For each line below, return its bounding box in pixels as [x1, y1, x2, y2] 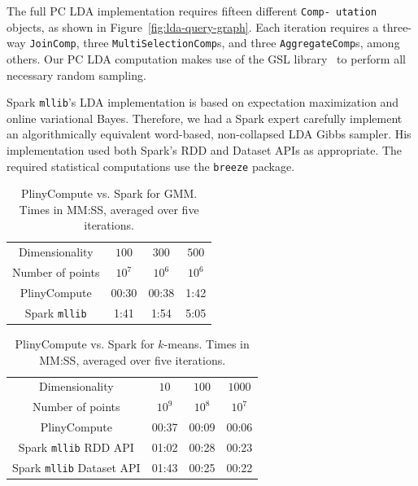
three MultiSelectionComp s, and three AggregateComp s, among [83, 34, 400, 51]
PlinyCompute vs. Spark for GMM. [20, 185, 198, 202]
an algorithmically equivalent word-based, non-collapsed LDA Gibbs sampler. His [7, 125, 411, 142]
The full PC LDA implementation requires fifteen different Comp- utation [7, 2, 377, 19]
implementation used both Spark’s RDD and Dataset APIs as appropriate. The [7, 141, 403, 158]
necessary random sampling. [7, 66, 146, 83]
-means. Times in [163, 335, 250, 352]
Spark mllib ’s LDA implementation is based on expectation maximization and [7, 94, 399, 111]
